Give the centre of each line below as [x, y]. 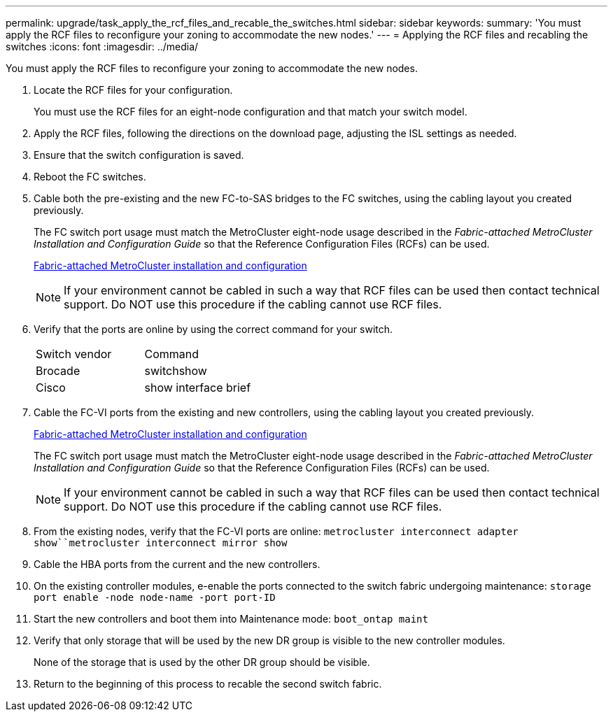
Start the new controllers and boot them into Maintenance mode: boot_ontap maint [231, 619]
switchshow [176, 371]
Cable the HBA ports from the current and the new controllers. [177, 564]
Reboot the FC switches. [90, 177]
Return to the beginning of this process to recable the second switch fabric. [208, 684]
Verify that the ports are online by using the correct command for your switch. [213, 329]
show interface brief [198, 388]
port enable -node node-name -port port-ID [155, 597]
